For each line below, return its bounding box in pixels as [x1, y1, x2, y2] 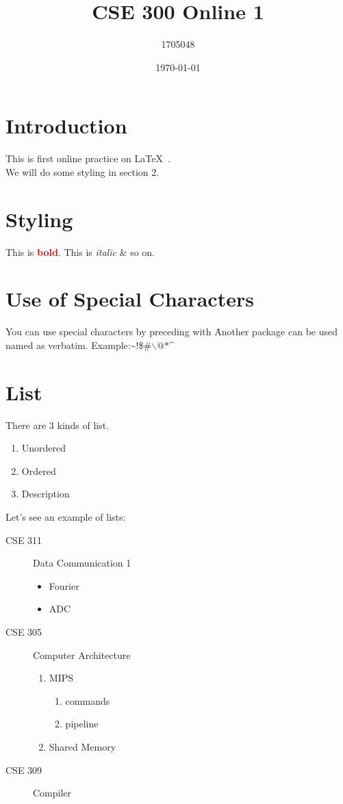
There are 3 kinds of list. [5, 417, 110, 432]
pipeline [65, 716, 99, 731]
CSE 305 [5, 624, 42, 638]
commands [65, 693, 110, 708]
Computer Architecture [33, 647, 131, 662]
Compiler [33, 786, 72, 800]
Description [21, 487, 70, 501]
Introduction [5, 112, 127, 140]
